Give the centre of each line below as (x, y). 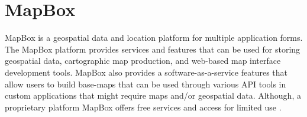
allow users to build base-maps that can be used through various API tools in (146, 84)
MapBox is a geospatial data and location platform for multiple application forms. (154, 38)
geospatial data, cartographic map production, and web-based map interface (143, 61)
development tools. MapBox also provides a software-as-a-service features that (146, 72)
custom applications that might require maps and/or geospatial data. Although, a (153, 95)
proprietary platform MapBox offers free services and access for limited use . (143, 107)
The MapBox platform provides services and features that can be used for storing (153, 49)
